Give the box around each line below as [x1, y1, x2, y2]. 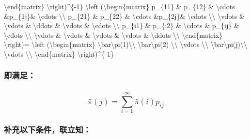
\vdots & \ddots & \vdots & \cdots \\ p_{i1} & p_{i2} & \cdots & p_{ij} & [4, 20, 239, 31]
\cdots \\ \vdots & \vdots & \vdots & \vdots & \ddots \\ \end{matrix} [4, 30, 223, 40]
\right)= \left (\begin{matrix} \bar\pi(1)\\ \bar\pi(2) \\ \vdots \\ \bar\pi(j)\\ [4, 39, 248, 49]
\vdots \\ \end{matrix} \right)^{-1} [4, 48, 114, 59]
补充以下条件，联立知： [4, 123, 91, 136]
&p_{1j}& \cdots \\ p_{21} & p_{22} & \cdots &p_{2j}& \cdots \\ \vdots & [4, 11, 245, 21]
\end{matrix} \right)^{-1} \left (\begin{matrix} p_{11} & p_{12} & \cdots [4, 1, 235, 11]
